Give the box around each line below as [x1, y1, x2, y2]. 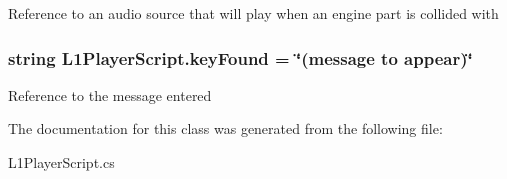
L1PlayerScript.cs [8, 152, 115, 172]
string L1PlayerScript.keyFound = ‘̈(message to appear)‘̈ [8, 45, 473, 70]
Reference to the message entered [8, 84, 212, 105]
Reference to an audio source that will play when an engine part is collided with [8, 3, 499, 23]
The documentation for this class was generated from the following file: [8, 118, 443, 139]
